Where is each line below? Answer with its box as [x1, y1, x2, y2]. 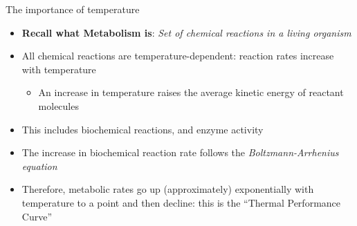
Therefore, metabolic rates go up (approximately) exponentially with [21, 182, 314, 196]
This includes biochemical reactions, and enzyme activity [21, 122, 264, 136]
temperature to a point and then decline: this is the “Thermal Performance [21, 195, 341, 209]
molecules [38, 98, 79, 113]
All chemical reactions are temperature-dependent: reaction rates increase [21, 48, 334, 63]
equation [21, 158, 57, 173]
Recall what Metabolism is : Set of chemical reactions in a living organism [21, 25, 351, 39]
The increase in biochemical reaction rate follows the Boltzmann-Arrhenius [21, 145, 339, 160]
